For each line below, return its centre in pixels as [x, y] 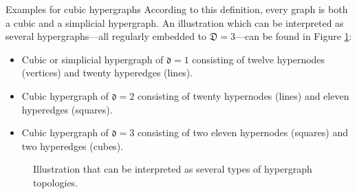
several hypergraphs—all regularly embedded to [106, 36]
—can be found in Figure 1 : [294, 36]
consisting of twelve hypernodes [259, 59]
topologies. [56, 182]
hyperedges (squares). [67, 109]
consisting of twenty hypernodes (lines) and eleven [243, 95]
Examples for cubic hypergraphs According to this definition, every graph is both [177, 9]
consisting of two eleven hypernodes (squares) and [243, 132]
